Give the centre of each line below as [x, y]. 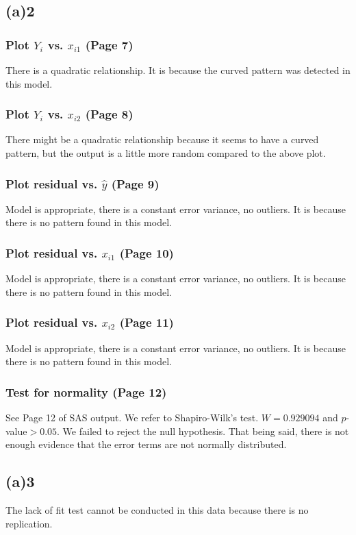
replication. [29, 523]
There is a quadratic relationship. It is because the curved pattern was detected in [178, 70]
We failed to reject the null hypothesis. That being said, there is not [206, 431]
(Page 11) [147, 322]
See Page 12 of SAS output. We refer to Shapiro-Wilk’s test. [132, 418]
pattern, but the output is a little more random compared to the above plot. [166, 153]
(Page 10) [147, 252]
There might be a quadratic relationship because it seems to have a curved [162, 139]
